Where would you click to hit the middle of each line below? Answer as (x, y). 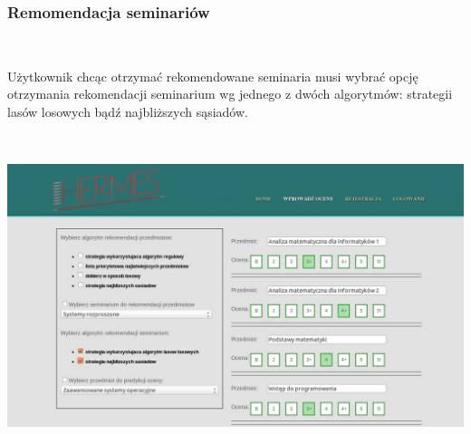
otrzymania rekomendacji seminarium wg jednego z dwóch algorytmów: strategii (230, 94)
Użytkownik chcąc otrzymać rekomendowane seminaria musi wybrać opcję (213, 76)
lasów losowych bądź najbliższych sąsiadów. (128, 111)
